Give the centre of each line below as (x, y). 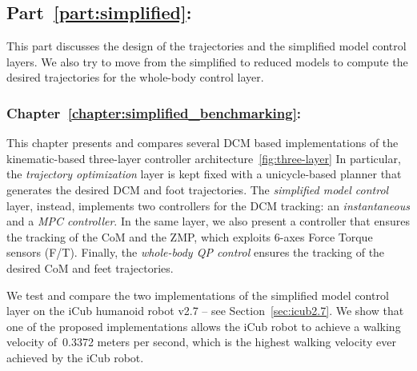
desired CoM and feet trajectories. (90, 267)
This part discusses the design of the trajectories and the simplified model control (206, 46)
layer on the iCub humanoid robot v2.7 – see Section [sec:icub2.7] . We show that (205, 311)
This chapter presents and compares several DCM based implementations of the (202, 143)
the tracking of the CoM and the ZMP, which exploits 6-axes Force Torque (190, 236)
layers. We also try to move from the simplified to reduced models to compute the (207, 61)
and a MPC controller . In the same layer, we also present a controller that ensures (208, 221)
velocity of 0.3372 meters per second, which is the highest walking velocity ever (201, 342)
